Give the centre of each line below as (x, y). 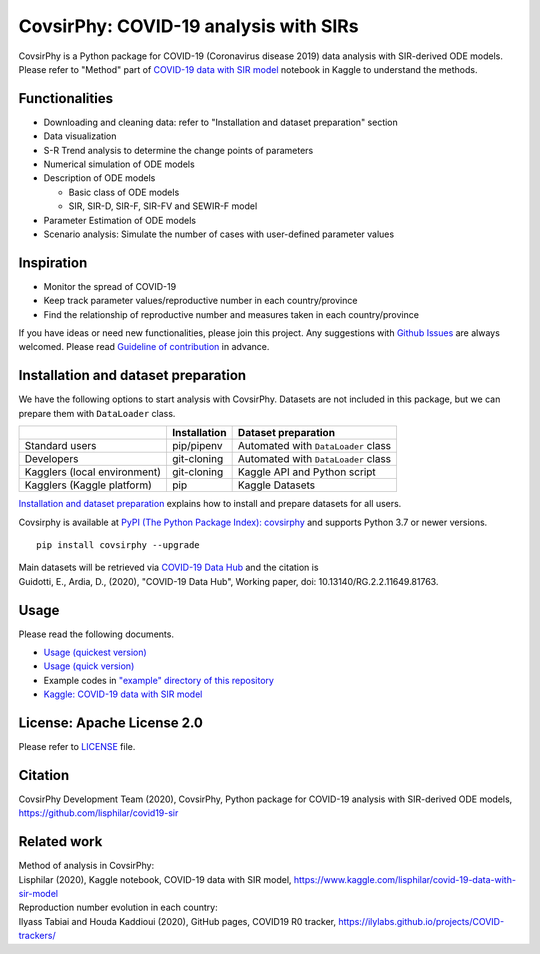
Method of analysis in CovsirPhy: (86, 866)
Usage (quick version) (89, 666)
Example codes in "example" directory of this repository (159, 680)
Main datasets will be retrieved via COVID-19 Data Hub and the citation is (168, 567)
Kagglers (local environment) (93, 472)
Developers (51, 459)
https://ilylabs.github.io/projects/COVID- (421, 921)
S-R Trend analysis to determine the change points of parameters (178, 150)
